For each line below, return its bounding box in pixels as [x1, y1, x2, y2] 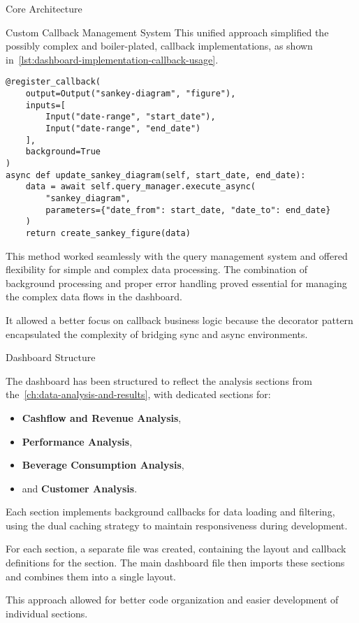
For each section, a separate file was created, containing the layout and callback [6, 541, 346, 556]
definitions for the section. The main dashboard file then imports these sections [6, 555, 345, 570]
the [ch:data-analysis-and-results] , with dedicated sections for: [6, 387, 271, 402]
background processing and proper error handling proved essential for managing [6, 275, 347, 290]
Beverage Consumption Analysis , [22, 457, 184, 472]
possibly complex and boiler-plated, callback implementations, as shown [6, 38, 313, 53]
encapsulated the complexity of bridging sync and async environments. [6, 326, 308, 341]
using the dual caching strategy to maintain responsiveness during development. [6, 518, 348, 532]
